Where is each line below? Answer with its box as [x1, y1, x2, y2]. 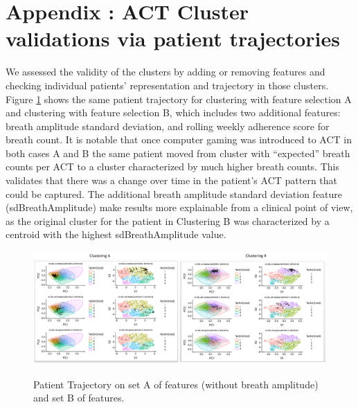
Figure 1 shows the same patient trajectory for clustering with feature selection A [6, 91, 352, 106]
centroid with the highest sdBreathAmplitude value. [6, 227, 226, 242]
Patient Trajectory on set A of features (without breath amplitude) [33, 377, 319, 391]
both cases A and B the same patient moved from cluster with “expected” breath [6, 145, 350, 160]
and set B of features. [33, 390, 125, 405]
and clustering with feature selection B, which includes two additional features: [6, 105, 341, 120]
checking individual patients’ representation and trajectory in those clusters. [6, 78, 329, 92]
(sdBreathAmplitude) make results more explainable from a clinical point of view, [6, 200, 353, 215]
